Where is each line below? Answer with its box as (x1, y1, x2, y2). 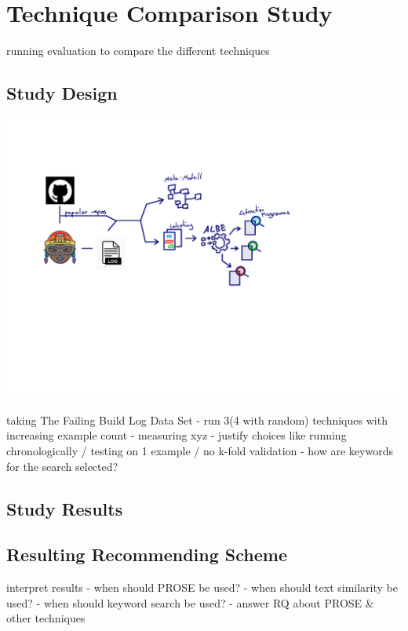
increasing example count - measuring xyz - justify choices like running (6, 427, 347, 443)
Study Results (6, 496, 123, 520)
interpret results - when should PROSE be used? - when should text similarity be (6, 579, 398, 596)
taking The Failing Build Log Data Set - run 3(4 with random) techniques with (6, 411, 388, 428)
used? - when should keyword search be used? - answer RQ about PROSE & (6, 594, 374, 611)
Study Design (6, 81, 118, 105)
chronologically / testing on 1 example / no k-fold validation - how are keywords (6, 443, 393, 459)
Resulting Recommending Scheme (6, 542, 287, 567)
